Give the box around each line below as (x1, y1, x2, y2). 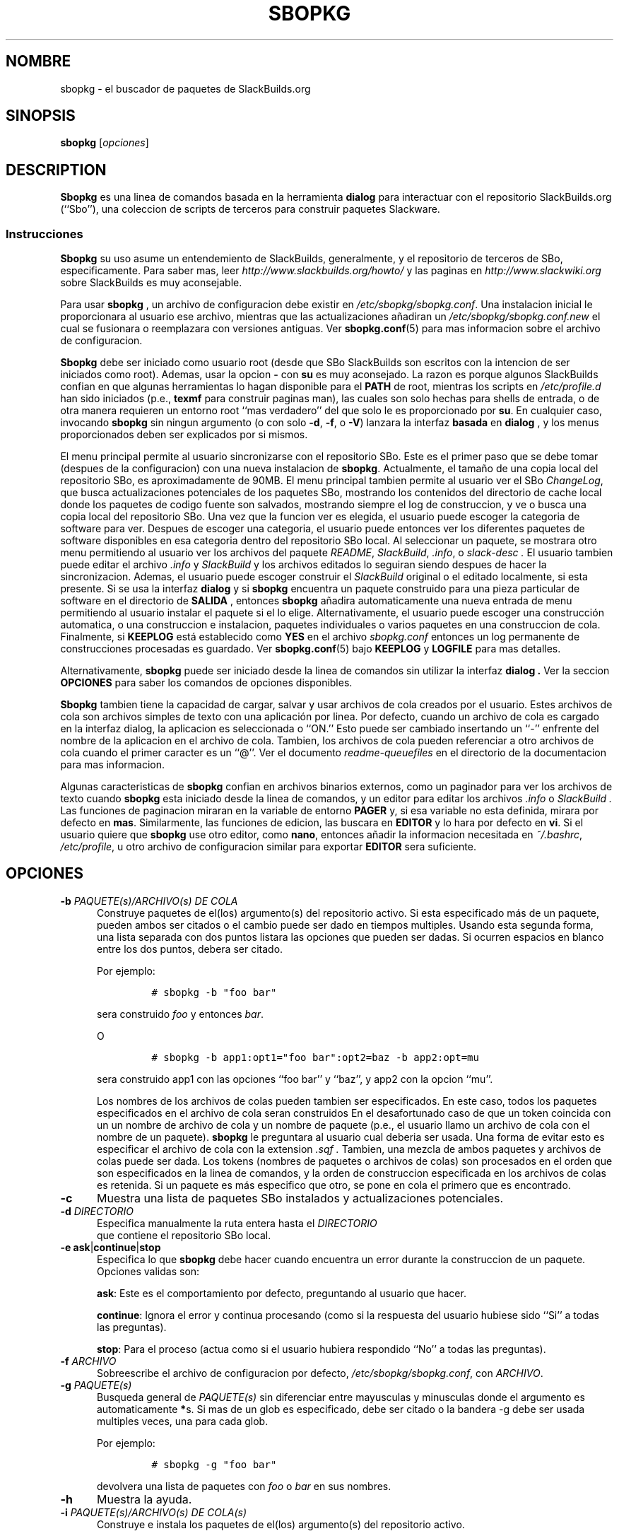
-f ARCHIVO (60, 1354, 117, 1367)
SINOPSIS (6, 107, 76, 125)
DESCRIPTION (6, 160, 107, 179)
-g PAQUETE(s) (60, 1378, 132, 1391)
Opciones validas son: (97, 1265, 200, 1277)
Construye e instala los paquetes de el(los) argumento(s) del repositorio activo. (97, 1518, 465, 1530)
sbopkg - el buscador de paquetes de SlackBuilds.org (60, 82, 311, 95)
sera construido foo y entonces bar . (97, 1007, 264, 1020)
